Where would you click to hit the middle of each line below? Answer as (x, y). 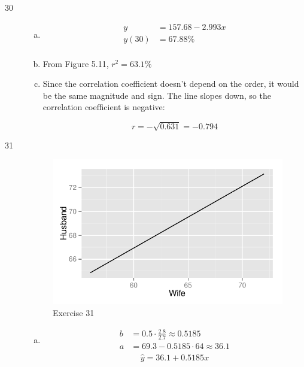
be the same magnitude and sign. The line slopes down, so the (157, 95)
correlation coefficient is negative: (104, 107)
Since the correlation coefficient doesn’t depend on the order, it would (171, 84)
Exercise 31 (74, 312)
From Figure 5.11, (76, 63)
